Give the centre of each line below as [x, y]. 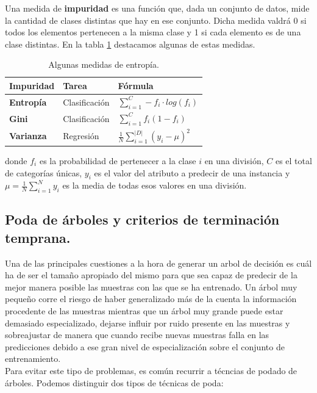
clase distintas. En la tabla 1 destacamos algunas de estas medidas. [130, 44]
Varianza [28, 136]
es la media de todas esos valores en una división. [155, 185]
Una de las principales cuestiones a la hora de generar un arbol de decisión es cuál [158, 263]
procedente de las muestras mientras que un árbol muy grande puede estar [144, 311]
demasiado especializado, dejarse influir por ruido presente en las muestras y [148, 323]
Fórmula [136, 85]
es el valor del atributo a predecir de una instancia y [192, 172]
